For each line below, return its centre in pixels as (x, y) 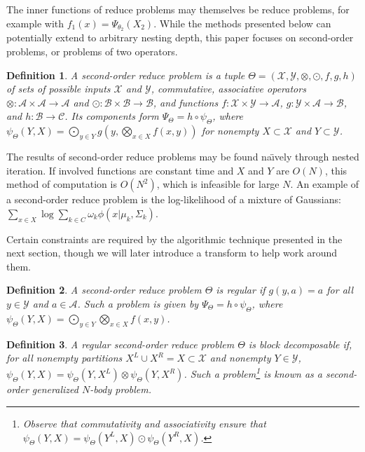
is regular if (241, 290)
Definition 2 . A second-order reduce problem (104, 290)
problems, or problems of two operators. (92, 52)
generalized (55, 389)
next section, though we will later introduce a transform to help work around (172, 253)
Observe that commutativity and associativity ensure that (144, 423)
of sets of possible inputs (58, 89)
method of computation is (62, 184)
